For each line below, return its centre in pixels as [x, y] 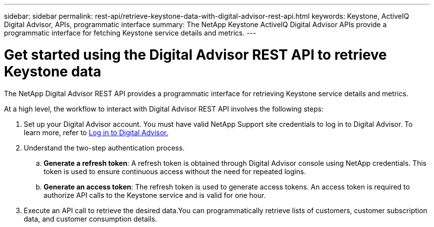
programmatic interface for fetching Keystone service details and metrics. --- [130, 33]
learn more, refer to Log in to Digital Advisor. [96, 132]
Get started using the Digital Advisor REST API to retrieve [195, 55]
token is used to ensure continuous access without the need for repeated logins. [175, 171]
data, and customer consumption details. [90, 219]
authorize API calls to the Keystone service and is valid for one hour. [155, 195]
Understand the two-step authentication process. [104, 148]
